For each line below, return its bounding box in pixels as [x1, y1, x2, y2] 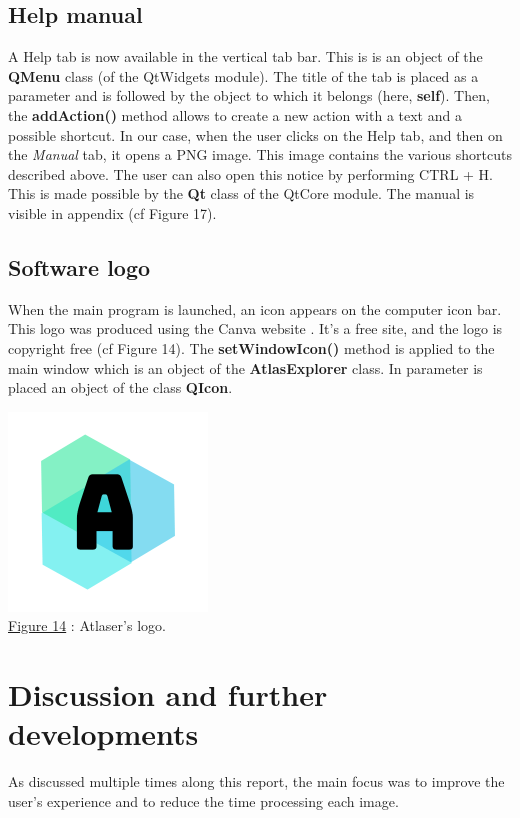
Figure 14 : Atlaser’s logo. [8, 615, 166, 636]
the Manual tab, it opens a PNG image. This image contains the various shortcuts [8, 144, 512, 165]
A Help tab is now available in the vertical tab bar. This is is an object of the [8, 46, 483, 67]
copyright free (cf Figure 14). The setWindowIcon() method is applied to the [8, 337, 495, 358]
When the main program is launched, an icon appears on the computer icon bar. [8, 298, 502, 319]
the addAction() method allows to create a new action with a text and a [8, 104, 462, 125]
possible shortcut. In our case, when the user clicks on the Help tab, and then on [8, 124, 503, 145]
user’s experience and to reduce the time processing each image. [8, 790, 399, 811]
